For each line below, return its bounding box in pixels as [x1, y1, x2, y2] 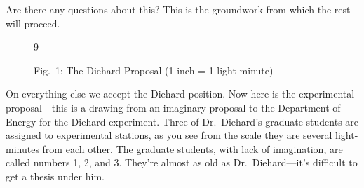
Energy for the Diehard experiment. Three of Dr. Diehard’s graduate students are [6, 114, 359, 128]
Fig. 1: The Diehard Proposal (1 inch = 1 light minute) [34, 62, 274, 77]
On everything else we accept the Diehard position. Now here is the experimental [6, 86, 355, 101]
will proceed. [6, 15, 60, 30]
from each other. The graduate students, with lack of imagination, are [42, 141, 343, 156]
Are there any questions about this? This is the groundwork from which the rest [6, 2, 351, 16]
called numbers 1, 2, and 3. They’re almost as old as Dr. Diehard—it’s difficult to [6, 155, 358, 170]
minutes [6, 141, 39, 156]
